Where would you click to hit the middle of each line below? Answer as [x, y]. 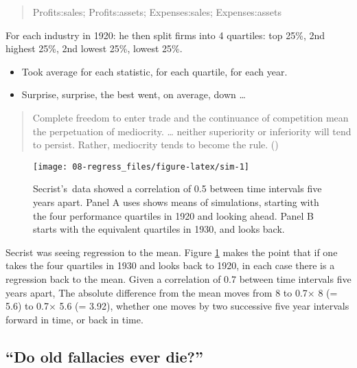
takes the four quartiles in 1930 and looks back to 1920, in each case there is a [170, 265]
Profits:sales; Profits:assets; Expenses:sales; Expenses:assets [157, 12]
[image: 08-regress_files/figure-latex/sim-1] [141, 166]
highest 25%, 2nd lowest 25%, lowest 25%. [94, 48]
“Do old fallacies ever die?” [104, 356]
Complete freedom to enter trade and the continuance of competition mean [191, 117]
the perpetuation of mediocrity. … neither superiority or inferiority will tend [192, 131]
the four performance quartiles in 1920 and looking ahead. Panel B [173, 215]
